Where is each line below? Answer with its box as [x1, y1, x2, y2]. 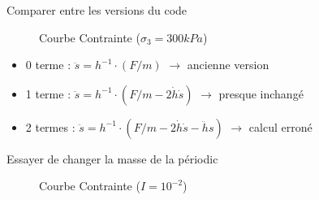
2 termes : [25, 118, 75, 135]
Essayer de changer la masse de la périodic [6, 150, 218, 167]
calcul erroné [248, 118, 313, 135]
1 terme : [25, 85, 71, 102]
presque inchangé [218, 85, 304, 102]
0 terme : [25, 56, 71, 73]
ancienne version [187, 56, 269, 73]
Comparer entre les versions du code [6, 2, 188, 18]
